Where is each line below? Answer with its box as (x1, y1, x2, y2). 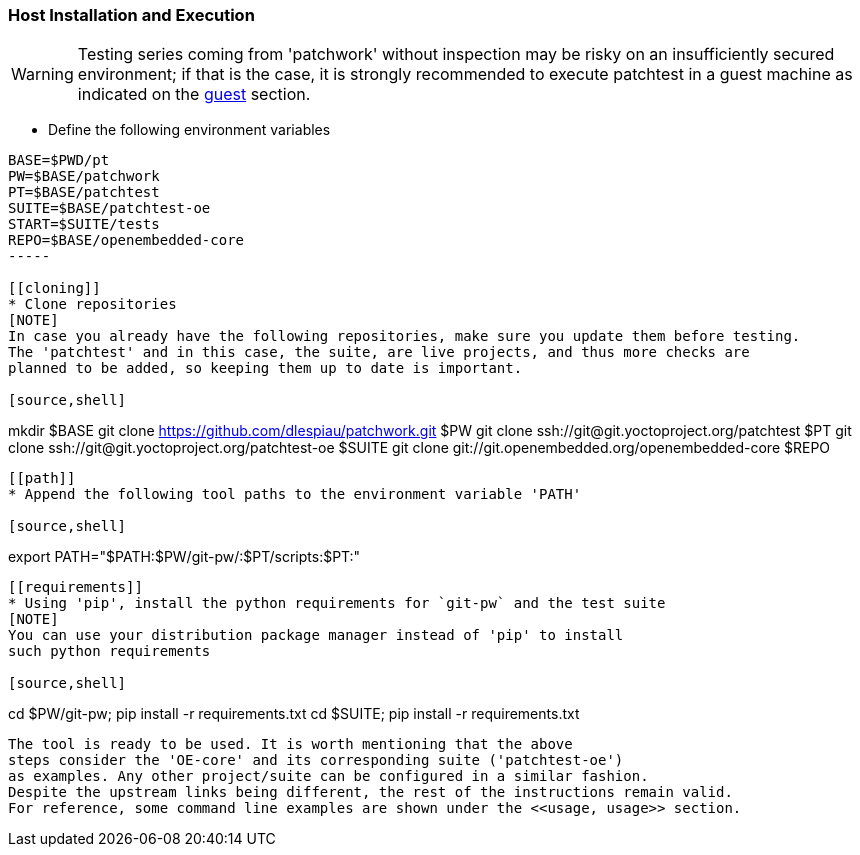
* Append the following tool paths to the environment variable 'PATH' (8, 486, 582, 503)
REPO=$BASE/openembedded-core (8, 232, 245, 249)
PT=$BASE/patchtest (8, 184, 160, 201)
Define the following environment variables (48, 121, 331, 139)
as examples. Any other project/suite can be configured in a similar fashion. (8, 768, 649, 785)
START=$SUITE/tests (8, 216, 160, 233)
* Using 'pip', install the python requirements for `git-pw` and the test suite (8, 595, 666, 612)
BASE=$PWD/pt (8, 152, 110, 169)
